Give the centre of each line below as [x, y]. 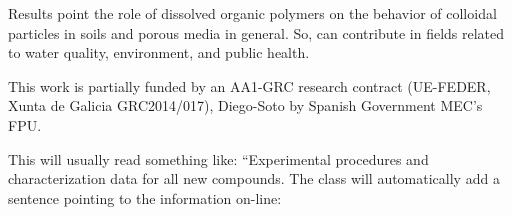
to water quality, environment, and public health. [159, 52]
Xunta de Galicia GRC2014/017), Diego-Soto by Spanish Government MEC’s [245, 105]
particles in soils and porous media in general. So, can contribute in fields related [256, 32]
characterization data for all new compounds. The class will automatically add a [254, 178]
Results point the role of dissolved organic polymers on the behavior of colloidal [252, 13]
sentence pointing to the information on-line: [145, 197]
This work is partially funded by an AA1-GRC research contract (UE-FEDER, [249, 85]
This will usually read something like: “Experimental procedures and [218, 158]
